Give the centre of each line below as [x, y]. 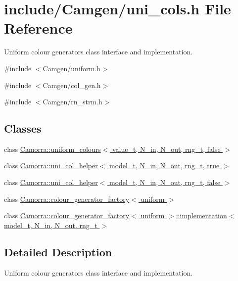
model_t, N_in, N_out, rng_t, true [165, 165]
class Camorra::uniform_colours [52, 149]
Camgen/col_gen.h [72, 85]
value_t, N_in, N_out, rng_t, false [166, 149]
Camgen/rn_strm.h [72, 102]
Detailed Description [58, 252]
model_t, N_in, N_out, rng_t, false [165, 182]
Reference [38, 28]
